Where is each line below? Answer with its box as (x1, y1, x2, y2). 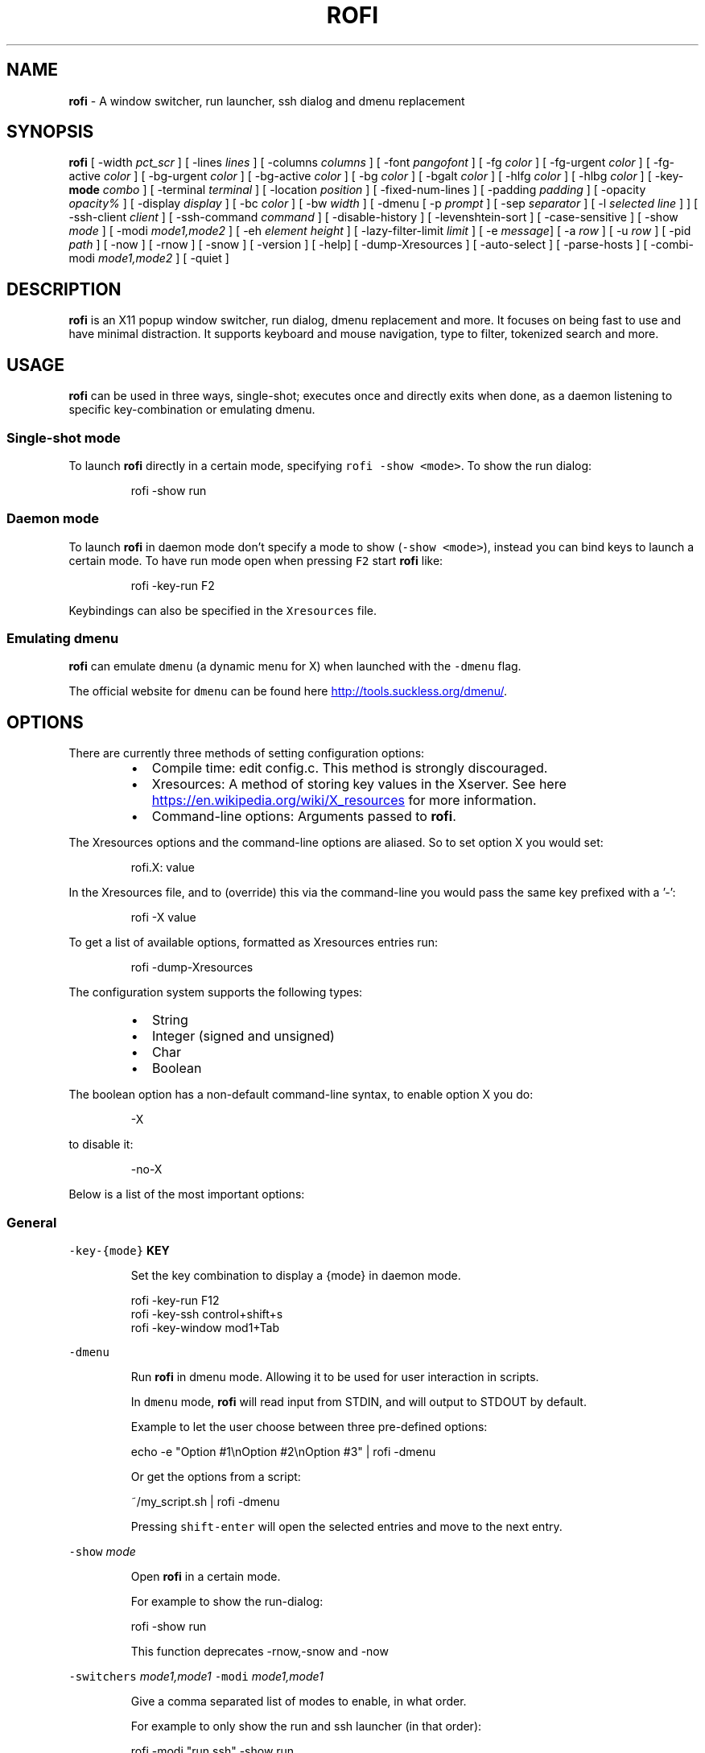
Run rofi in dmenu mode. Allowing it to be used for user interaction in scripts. (130, 1369, 539, 1384)
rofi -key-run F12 (130, 1293, 220, 1307)
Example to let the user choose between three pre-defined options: (130, 1419, 488, 1433)
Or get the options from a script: (130, 1469, 301, 1483)
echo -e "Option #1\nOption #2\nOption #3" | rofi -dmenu (130, 1444, 436, 1458)
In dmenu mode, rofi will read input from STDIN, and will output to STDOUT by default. (130, 1394, 587, 1409)
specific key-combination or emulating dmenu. (68, 402, 315, 417)
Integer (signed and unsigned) (151, 1028, 335, 1045)
